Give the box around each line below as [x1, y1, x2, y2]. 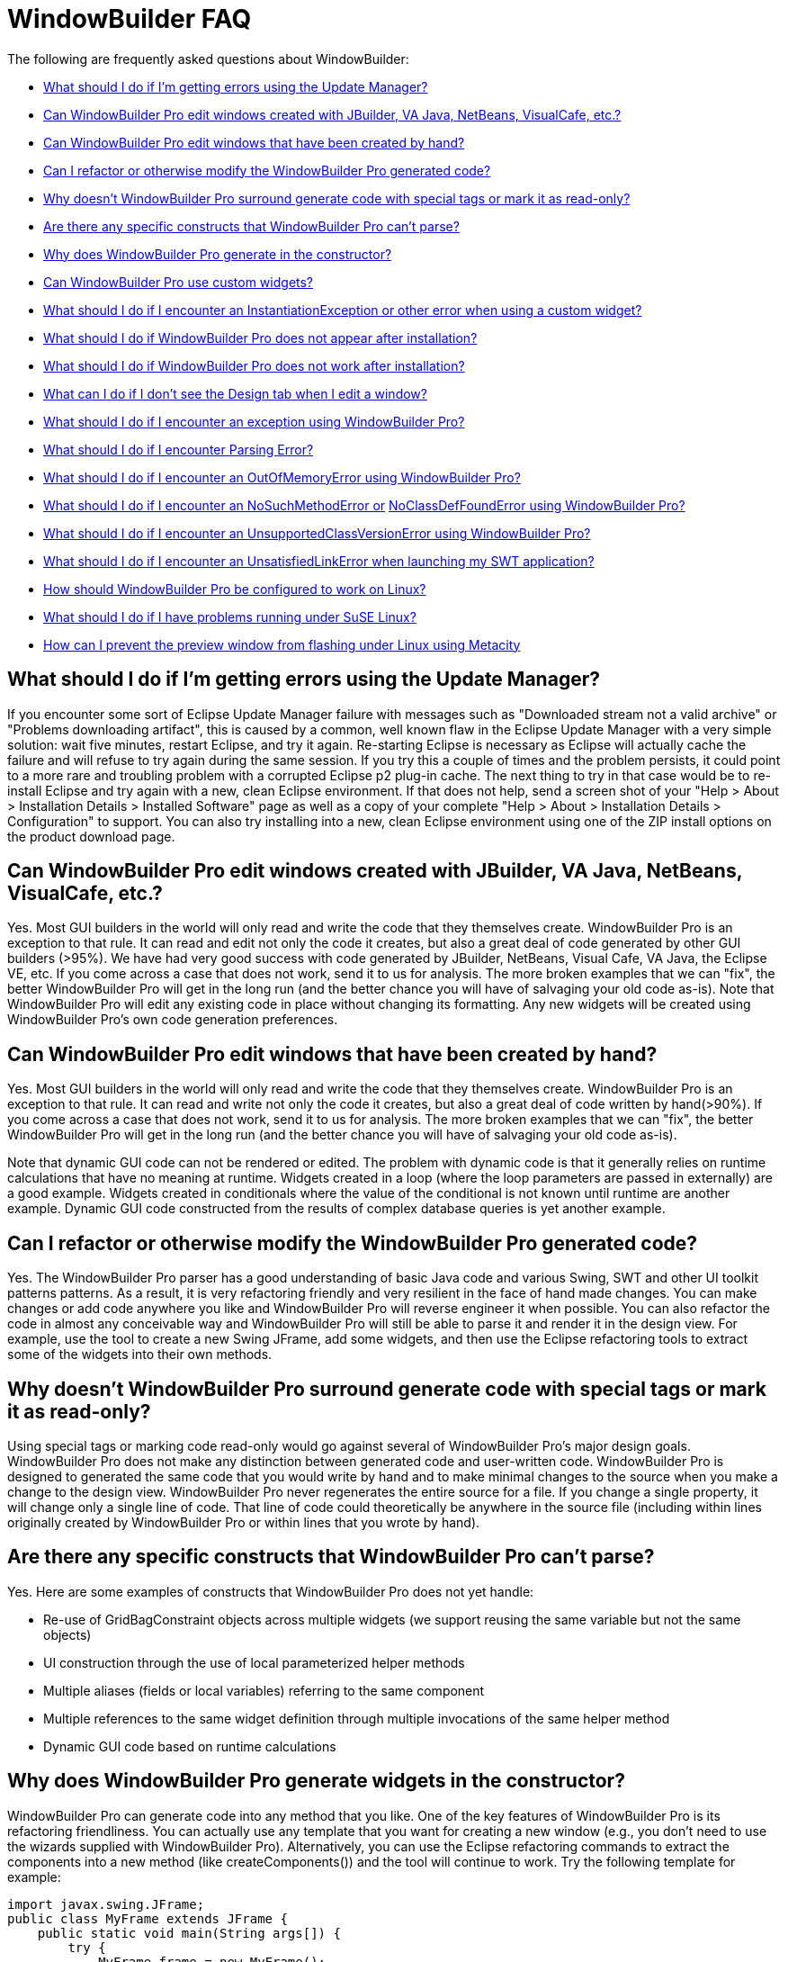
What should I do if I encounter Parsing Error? [43, 441, 314, 457]
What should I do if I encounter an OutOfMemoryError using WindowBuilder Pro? [43, 469, 521, 485]
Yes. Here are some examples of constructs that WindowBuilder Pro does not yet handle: [7, 1583, 534, 1599]
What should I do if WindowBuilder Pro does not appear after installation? [43, 329, 478, 346]
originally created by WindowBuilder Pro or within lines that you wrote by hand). [7, 1514, 480, 1530]
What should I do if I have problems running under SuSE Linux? [43, 608, 416, 625]
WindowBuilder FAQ [7, 4, 252, 34]
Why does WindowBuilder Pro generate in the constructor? [43, 246, 392, 262]
